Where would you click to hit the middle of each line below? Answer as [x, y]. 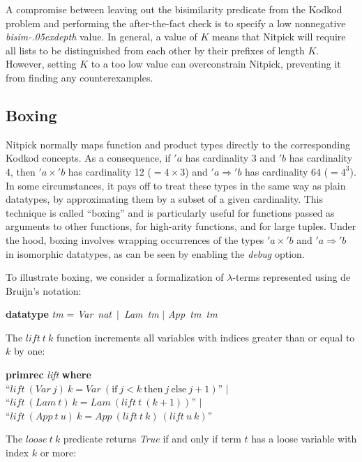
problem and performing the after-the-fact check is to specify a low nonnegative [176, 23]
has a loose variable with [304, 439]
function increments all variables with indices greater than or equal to [205, 337]
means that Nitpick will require [279, 37]
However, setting [41, 64]
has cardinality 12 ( [110, 171]
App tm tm [193, 314]
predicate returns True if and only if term [152, 439]
